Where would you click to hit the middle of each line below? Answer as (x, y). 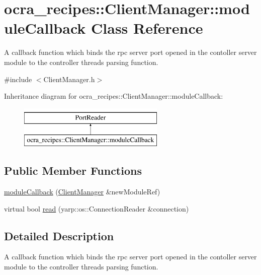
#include (18, 79)
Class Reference (147, 28)
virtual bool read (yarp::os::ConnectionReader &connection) (97, 208)
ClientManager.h (69, 79)
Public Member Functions (73, 170)
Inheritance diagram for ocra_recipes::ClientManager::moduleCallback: (114, 96)
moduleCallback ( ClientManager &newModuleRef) (82, 192)
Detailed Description (59, 235)
